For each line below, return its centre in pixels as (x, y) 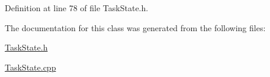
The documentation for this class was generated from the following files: (135, 27)
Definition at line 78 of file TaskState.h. (77, 8)
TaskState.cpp (30, 67)
